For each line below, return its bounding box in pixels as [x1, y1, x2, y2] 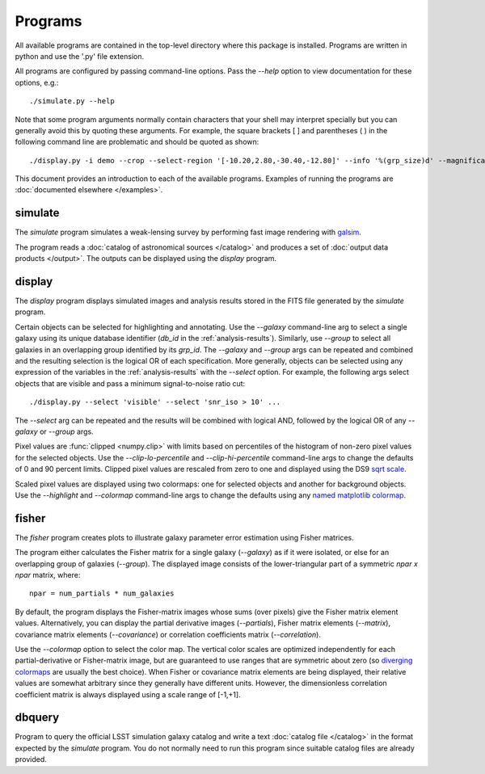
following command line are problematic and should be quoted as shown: [15, 137, 259, 147]
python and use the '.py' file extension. [15, 51, 145, 61]
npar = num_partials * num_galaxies [29, 589, 175, 598]
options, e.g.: [15, 78, 59, 87]
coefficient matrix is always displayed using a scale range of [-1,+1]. [15, 689, 242, 699]
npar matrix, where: [15, 570, 81, 579]
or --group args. [39, 427, 94, 436]
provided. [15, 755, 48, 764]
